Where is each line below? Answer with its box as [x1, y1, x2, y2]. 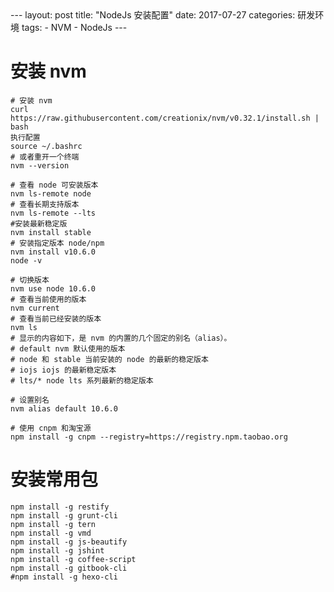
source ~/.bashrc [10, 141, 83, 151]
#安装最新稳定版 [10, 218, 68, 229]
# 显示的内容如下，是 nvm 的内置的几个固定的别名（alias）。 [10, 333, 232, 343]
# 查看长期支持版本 [10, 199, 80, 209]
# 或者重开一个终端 [10, 152, 80, 162]
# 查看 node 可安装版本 [10, 180, 99, 190]
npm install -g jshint [10, 545, 105, 556]
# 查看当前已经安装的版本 [10, 313, 102, 324]
